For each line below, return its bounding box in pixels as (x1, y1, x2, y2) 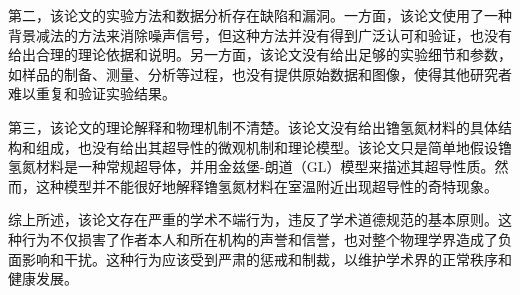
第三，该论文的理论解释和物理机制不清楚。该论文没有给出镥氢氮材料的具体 (8, 116, 498, 137)
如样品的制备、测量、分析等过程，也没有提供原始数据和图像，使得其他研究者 (8, 63, 512, 84)
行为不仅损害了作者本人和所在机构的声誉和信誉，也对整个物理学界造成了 (21, 228, 498, 249)
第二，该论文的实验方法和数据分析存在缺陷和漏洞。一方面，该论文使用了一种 (8, 5, 512, 25)
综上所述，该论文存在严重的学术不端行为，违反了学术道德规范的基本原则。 (8, 209, 498, 230)
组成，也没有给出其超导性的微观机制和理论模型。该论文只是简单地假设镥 (35, 136, 512, 157)
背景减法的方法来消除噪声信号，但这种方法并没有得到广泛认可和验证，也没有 (8, 24, 512, 45)
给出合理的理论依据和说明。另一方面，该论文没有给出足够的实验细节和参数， (8, 44, 512, 65)
